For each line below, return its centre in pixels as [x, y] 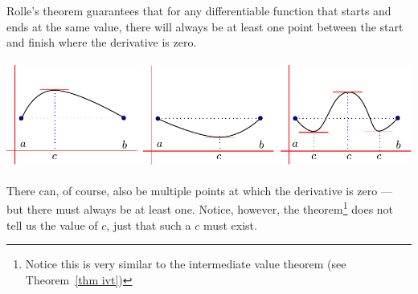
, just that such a [149, 225]
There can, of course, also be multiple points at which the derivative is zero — [199, 190]
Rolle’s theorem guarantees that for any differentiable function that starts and [199, 10]
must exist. [230, 225]
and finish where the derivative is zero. [102, 42]
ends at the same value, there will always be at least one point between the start [205, 26]
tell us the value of [52, 225]
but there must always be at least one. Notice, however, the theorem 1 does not [200, 208]
